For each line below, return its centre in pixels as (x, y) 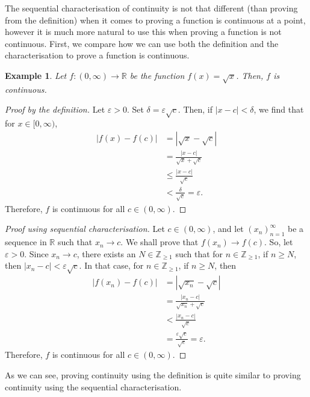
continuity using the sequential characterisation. (93, 386)
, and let (228, 229)
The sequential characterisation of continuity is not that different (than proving (151, 8)
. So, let (279, 242)
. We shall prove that (160, 242)
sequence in (26, 242)
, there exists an (106, 253)
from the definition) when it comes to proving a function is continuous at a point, (155, 20)
